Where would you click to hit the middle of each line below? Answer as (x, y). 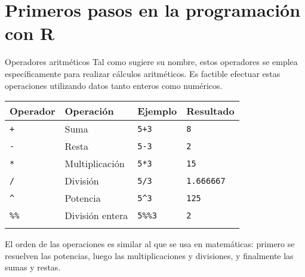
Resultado (210, 111)
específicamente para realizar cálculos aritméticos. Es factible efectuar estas (143, 73)
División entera (96, 216)
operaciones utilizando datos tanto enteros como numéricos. (114, 85)
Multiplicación (95, 164)
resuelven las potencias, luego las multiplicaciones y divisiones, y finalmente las (149, 255)
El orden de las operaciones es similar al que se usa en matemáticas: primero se (150, 244)
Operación (89, 111)
